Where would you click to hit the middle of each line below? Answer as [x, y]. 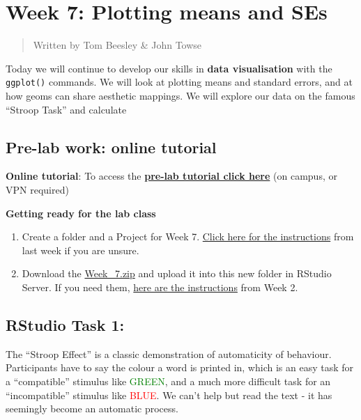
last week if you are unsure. [80, 250]
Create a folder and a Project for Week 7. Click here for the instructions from [188, 236]
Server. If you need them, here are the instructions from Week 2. [160, 287]
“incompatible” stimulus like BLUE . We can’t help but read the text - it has [169, 395]
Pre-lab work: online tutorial [111, 147]
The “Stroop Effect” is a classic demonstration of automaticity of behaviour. [169, 353]
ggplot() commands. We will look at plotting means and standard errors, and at [179, 82]
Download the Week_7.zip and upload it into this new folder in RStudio [177, 273]
